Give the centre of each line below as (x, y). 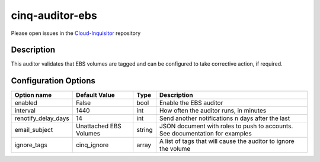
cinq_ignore (92, 145)
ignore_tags (31, 145)
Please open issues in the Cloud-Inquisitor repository (76, 33)
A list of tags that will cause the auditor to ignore (227, 141)
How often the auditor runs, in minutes (213, 111)
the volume (175, 149)
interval (25, 111)
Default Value (95, 95)
